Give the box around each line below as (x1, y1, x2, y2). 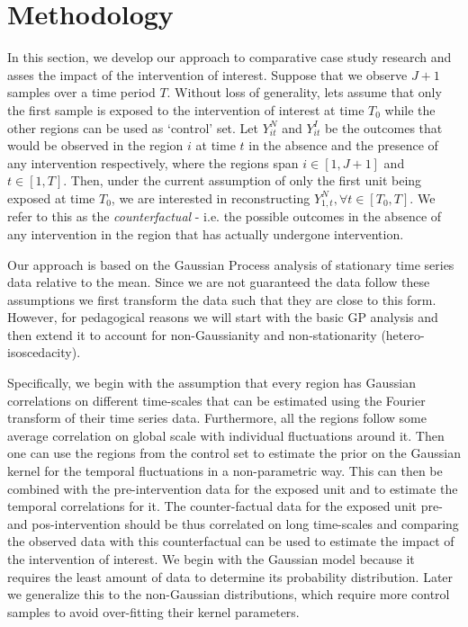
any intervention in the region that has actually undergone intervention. (7, 224, 404, 243)
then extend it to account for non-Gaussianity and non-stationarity (7, 325, 377, 344)
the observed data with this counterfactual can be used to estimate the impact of (7, 532, 454, 551)
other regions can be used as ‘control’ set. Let (7, 118, 259, 137)
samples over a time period (7, 83, 156, 102)
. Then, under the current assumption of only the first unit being (63, 171, 422, 190)
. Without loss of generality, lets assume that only (166, 83, 442, 102)
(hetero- (381, 325, 425, 344)
